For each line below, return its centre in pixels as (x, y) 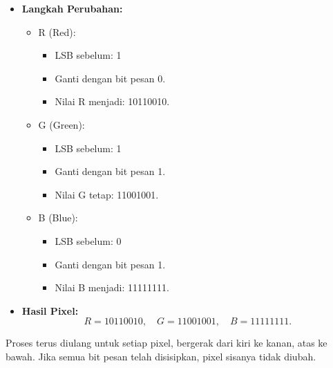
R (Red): (57, 31)
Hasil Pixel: (50, 310)
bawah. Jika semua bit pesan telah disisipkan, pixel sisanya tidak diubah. (161, 356)
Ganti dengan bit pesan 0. (110, 78)
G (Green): (61, 124)
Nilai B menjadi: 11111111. (112, 287)
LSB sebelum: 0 (88, 240)
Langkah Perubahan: (72, 8)
